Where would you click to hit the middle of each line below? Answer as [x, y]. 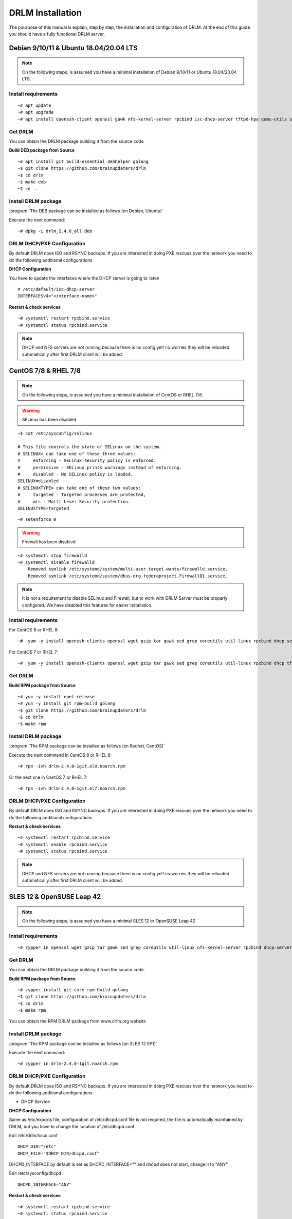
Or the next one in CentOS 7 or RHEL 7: [48, 777]
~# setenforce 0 [37, 520]
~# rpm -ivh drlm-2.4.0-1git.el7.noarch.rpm [72, 788]
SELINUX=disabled [38, 481]
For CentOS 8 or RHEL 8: [34, 630]
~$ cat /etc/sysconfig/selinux [55, 433]
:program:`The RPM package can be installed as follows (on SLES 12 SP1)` [83, 1043]
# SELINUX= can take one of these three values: [77, 454]
